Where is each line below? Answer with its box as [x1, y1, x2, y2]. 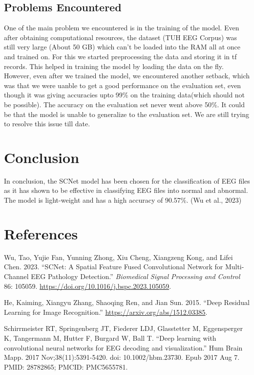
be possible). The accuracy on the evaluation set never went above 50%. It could [4, 99, 245, 109]
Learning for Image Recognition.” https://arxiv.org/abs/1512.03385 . [4, 306, 208, 317]
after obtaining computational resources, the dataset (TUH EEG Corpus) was [4, 32, 237, 42]
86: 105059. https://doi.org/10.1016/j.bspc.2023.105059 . [4, 281, 171, 291]
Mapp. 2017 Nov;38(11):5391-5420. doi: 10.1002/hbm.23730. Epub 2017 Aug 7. [4, 352, 240, 362]
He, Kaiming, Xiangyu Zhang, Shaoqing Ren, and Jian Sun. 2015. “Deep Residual [4, 297, 250, 307]
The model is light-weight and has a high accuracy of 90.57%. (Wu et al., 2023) [4, 195, 242, 205]
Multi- [225, 261, 244, 272]
